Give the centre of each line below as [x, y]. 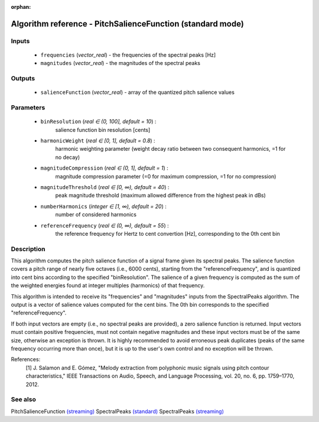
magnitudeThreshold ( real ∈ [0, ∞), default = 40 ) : [105, 187]
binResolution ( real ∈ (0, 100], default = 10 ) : [98, 122]
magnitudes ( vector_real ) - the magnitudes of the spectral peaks [121, 63]
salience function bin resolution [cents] [103, 129]
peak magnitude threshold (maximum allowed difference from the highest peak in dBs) [160, 196]
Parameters [28, 108]
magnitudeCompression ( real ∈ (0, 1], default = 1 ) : [104, 168]
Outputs [23, 79]
